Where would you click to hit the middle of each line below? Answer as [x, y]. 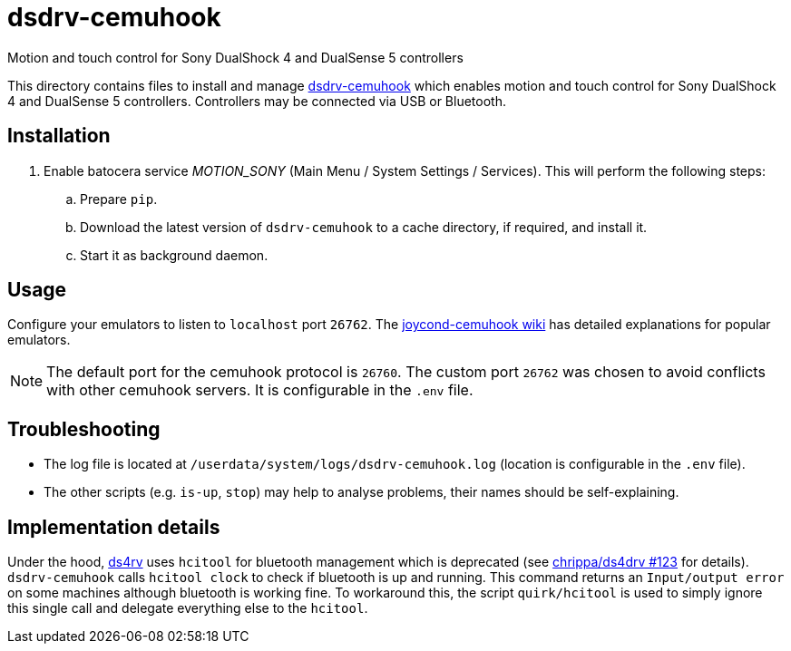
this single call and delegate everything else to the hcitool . [188, 608]
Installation [59, 136]
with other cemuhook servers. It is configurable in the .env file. [260, 390]
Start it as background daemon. [174, 255]
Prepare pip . [119, 199]
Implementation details [114, 527]
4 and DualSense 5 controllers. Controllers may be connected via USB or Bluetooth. [257, 101]
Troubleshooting [84, 429]
